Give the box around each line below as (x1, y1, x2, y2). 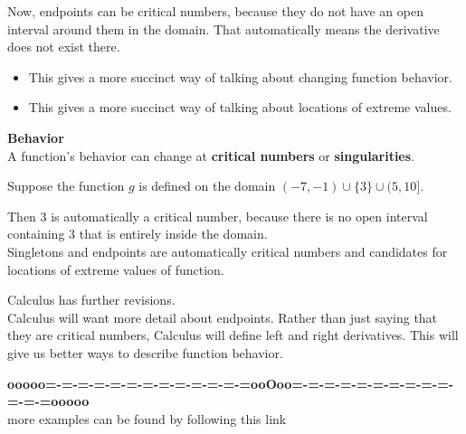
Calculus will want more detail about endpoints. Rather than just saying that (7, 307, 438, 326)
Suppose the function (7, 176, 125, 195)
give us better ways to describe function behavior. (7, 343, 283, 362)
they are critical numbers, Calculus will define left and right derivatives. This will (7, 325, 459, 344)
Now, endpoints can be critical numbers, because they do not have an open (7, 2, 423, 20)
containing (7, 224, 65, 243)
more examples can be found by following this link (7, 409, 287, 428)
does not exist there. (7, 37, 120, 56)
